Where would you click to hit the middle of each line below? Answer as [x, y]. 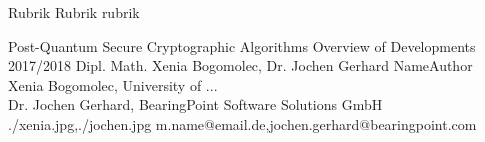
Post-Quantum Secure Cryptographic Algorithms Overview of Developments [242, 45]
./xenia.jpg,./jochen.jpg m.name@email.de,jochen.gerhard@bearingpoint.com [242, 123]
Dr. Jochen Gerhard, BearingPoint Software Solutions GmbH [195, 104]
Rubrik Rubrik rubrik [74, 12]
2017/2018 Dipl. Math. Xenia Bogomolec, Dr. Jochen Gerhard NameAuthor [240, 65]
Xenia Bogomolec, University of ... [113, 84]
